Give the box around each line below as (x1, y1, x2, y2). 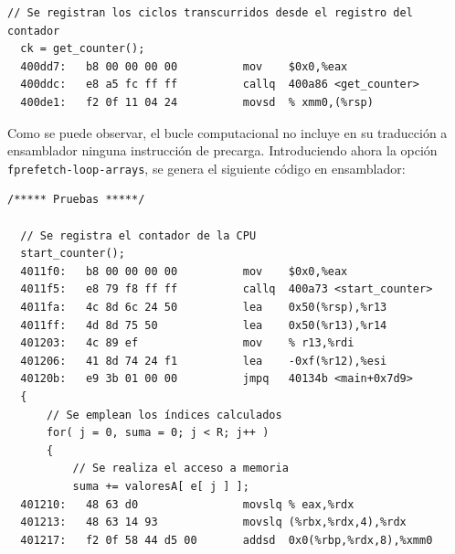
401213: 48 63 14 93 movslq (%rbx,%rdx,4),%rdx (20, 516, 407, 529)
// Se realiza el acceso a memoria (72, 462, 289, 475)
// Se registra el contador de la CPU (20, 229, 257, 242)
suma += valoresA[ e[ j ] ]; (72, 479, 249, 493)
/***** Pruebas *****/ (7, 193, 145, 207)
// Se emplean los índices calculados (46, 408, 282, 421)
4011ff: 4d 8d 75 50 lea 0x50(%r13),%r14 (20, 318, 387, 332)
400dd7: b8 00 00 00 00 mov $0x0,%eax (20, 59, 348, 73)
